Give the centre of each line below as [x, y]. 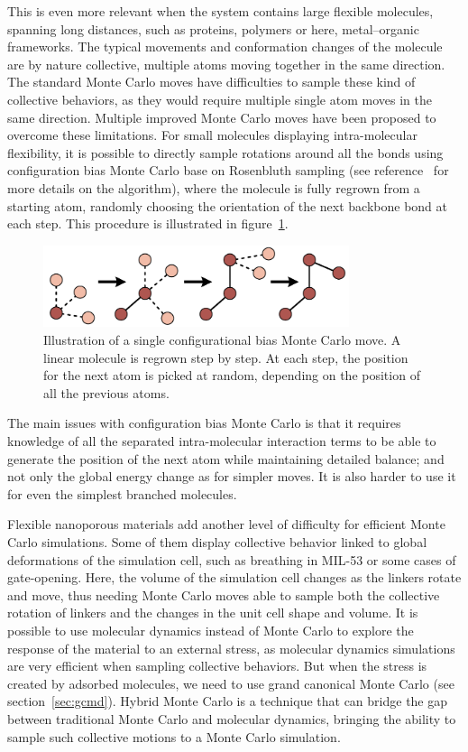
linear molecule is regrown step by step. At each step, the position [226, 357]
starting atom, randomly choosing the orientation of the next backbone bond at [227, 205]
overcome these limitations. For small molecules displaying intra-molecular [212, 135]
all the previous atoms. [106, 392]
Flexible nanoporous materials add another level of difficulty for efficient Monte [226, 524]
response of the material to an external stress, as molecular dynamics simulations [231, 648]
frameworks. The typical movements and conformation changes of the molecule [225, 46]
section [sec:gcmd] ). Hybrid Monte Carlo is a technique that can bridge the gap [228, 701]
